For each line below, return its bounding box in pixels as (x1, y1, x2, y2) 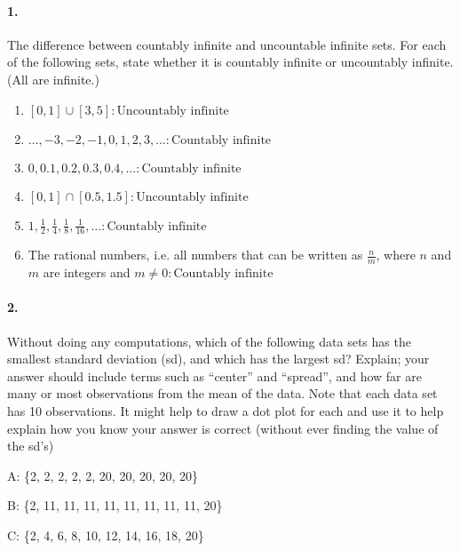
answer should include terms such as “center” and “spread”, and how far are (7, 366, 422, 385)
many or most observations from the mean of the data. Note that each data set (7, 384, 438, 403)
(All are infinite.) (7, 69, 99, 88)
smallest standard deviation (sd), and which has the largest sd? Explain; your (7, 349, 430, 368)
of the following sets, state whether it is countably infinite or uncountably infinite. (7, 52, 454, 71)
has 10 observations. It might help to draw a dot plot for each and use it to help (7, 402, 444, 419)
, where (376, 245, 416, 264)
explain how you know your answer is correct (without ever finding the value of (7, 419, 439, 437)
